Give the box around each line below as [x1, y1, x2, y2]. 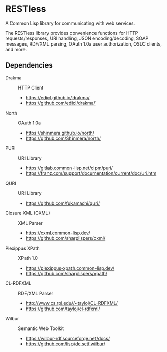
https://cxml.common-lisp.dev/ [25, 230, 90, 236]
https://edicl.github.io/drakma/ [25, 94, 90, 100]
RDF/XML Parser [18, 290, 54, 296]
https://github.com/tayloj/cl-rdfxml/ [25, 305, 101, 312]
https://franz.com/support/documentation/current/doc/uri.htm [25, 170, 157, 177]
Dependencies [5, 61, 53, 70]
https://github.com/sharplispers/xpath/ [25, 270, 108, 276]
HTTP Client [18, 84, 44, 91]
